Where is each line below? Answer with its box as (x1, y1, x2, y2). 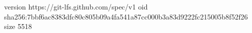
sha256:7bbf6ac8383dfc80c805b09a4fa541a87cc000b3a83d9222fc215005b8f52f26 (4, 11, 248, 21)
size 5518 (4, 21, 32, 31)
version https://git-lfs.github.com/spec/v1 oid (4, 1, 148, 11)
